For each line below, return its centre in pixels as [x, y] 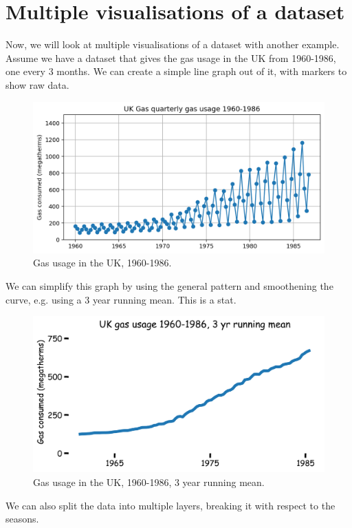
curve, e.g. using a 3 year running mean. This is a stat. [121, 299]
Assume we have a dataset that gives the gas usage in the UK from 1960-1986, [171, 57]
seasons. [22, 519]
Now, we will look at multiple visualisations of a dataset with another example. [173, 44]
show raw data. [37, 84]
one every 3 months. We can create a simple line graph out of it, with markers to [176, 71]
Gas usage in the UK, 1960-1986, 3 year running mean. [149, 482]
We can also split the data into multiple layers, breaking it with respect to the [170, 505]
